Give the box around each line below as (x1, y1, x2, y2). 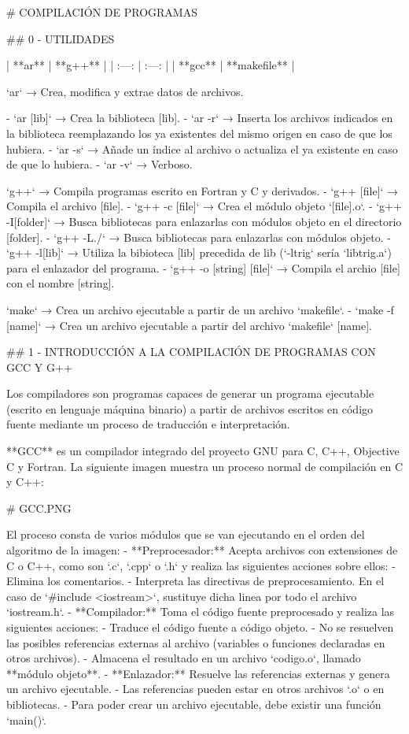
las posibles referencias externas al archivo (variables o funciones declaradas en (6, 634, 385, 651)
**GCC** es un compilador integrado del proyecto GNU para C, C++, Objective (6, 443, 400, 459)
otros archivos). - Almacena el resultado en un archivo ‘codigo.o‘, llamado (6, 650, 361, 666)
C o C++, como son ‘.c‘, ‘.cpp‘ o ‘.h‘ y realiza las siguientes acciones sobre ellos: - (6, 557, 396, 573)
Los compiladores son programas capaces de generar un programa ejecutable (6, 385, 374, 402)
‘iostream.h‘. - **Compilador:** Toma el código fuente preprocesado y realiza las (6, 603, 395, 620)
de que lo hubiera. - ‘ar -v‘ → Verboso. (6, 156, 193, 172)
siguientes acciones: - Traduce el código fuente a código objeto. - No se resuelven (6, 619, 394, 635)
